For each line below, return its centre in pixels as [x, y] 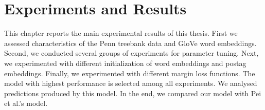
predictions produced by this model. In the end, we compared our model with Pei [133, 93]
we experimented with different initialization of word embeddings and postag [125, 63]
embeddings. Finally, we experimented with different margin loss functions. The [130, 73]
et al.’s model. [26, 103]
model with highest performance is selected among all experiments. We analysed [131, 83]
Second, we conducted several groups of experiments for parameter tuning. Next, [131, 53]
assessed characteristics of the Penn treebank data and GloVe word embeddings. [130, 43]
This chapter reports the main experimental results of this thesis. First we [121, 33]
